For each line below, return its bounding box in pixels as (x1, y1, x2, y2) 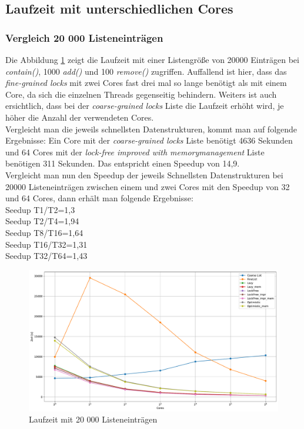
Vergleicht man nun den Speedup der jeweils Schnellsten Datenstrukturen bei (5, 168, 283, 181)
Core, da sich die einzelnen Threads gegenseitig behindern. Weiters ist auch (5, 88, 277, 100)
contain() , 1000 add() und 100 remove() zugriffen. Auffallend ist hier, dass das (5, 65, 287, 77)
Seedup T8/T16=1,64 (5, 226, 83, 238)
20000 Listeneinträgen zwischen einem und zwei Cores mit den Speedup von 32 (5, 180, 290, 192)
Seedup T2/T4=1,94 (5, 215, 79, 227)
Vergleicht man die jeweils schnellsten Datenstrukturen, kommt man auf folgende (5, 122, 298, 135)
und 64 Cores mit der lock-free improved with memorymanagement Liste (5, 145, 265, 158)
